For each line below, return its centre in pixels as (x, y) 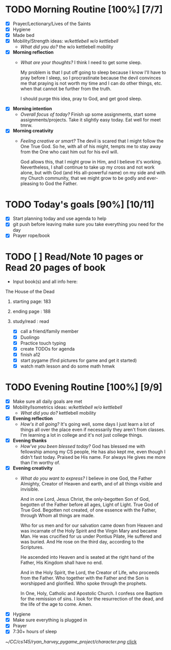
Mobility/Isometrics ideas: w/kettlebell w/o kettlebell (67, 407)
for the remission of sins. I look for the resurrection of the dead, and (92, 599)
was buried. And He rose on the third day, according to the (82, 542)
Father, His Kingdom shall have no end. (62, 563)
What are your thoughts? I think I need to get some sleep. (81, 63)
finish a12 (30, 354)
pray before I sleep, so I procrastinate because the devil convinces (91, 78)
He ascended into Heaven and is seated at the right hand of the (87, 557)
